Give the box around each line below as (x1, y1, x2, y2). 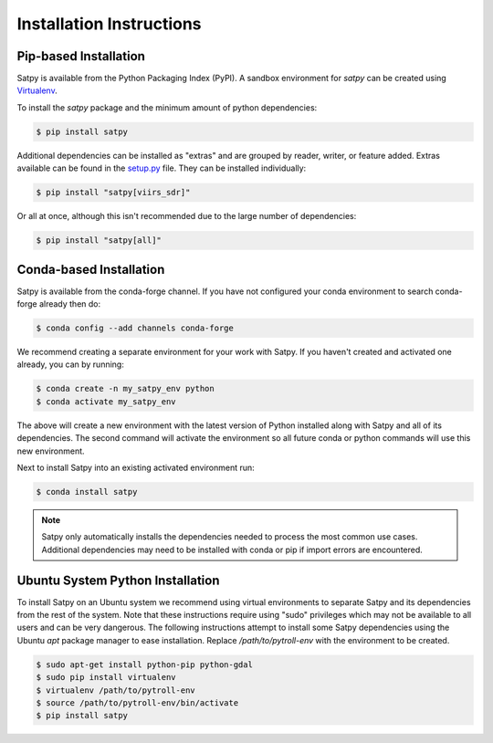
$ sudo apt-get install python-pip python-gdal (36, 659, 253, 670)
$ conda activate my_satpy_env (36, 396, 177, 406)
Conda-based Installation (16, 261, 165, 277)
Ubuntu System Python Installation (16, 572, 220, 588)
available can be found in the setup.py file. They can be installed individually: (16, 162, 307, 173)
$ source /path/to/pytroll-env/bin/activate (36, 697, 239, 707)
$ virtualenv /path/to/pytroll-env (36, 685, 195, 696)
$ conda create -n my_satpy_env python (36, 383, 215, 394)
